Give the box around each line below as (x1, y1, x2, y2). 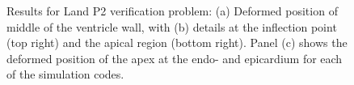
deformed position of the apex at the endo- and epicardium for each (6, 49, 343, 66)
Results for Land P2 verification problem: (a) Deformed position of (6, 2, 338, 19)
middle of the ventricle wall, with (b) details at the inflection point (6, 18, 337, 35)
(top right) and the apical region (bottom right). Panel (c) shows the (6, 34, 348, 51)
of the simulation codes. (6, 66, 124, 83)
